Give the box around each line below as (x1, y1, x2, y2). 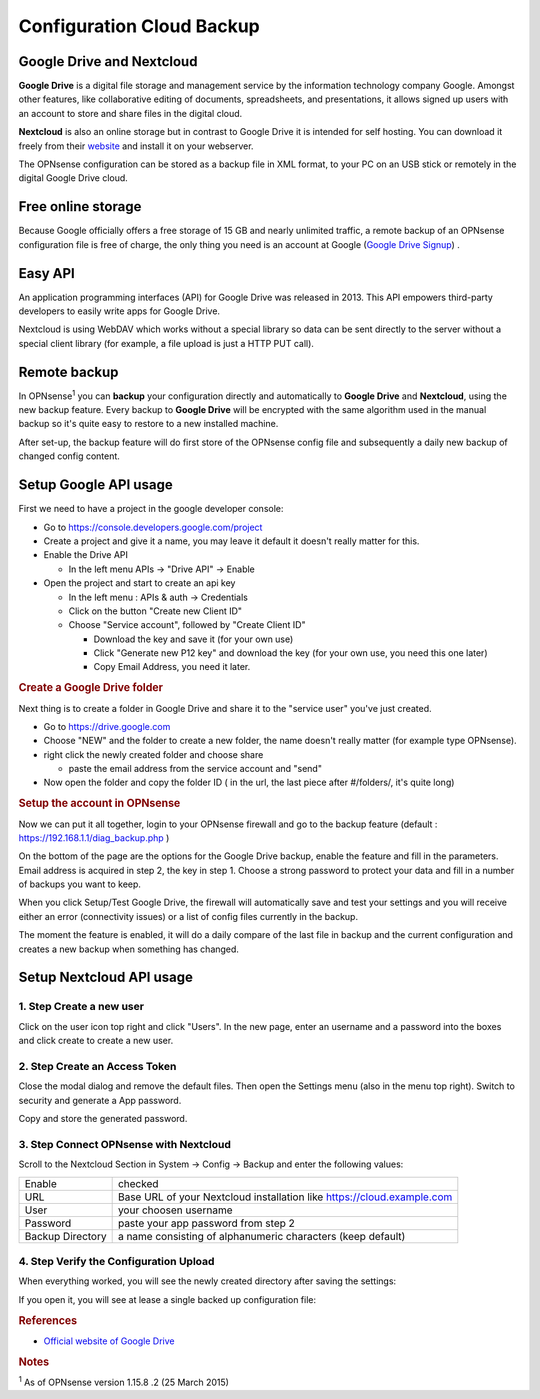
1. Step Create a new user (18, 1000, 145, 1014)
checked (117, 1176, 159, 1190)
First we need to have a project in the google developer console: (18, 503, 284, 515)
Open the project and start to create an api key (43, 577, 236, 589)
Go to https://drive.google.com (43, 720, 171, 732)
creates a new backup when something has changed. (18, 943, 240, 955)
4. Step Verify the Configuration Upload (18, 1255, 215, 1268)
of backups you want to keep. (18, 878, 142, 890)
